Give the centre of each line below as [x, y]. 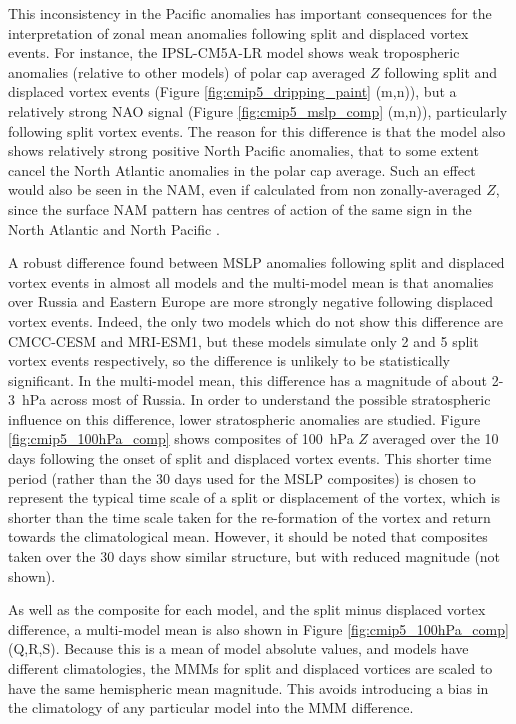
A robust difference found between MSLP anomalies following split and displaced [256, 262]
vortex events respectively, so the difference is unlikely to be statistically [229, 360]
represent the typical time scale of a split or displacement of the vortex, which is [254, 497]
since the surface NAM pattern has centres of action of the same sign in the [240, 208]
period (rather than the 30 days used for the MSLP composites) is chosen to [242, 477]
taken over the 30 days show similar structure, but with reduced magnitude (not [254, 556]
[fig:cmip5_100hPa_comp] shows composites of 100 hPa [181, 438]
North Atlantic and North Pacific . [114, 228]
